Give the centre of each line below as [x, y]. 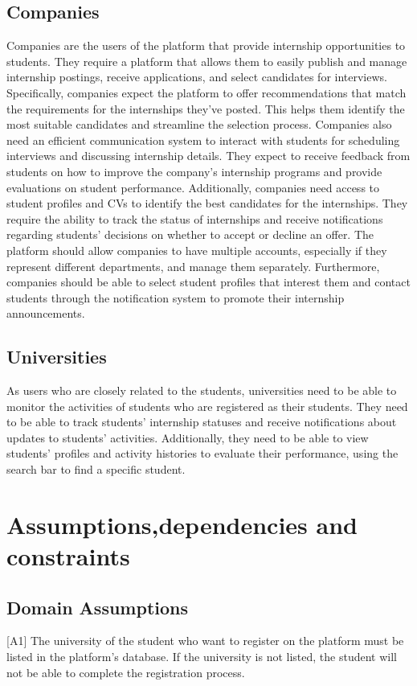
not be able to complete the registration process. [126, 672]
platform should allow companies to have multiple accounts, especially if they [197, 250]
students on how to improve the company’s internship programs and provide [194, 171]
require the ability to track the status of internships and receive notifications [195, 218]
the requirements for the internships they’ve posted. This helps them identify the [206, 108]
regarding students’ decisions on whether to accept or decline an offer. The [190, 234]
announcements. [46, 313]
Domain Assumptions [98, 607]
